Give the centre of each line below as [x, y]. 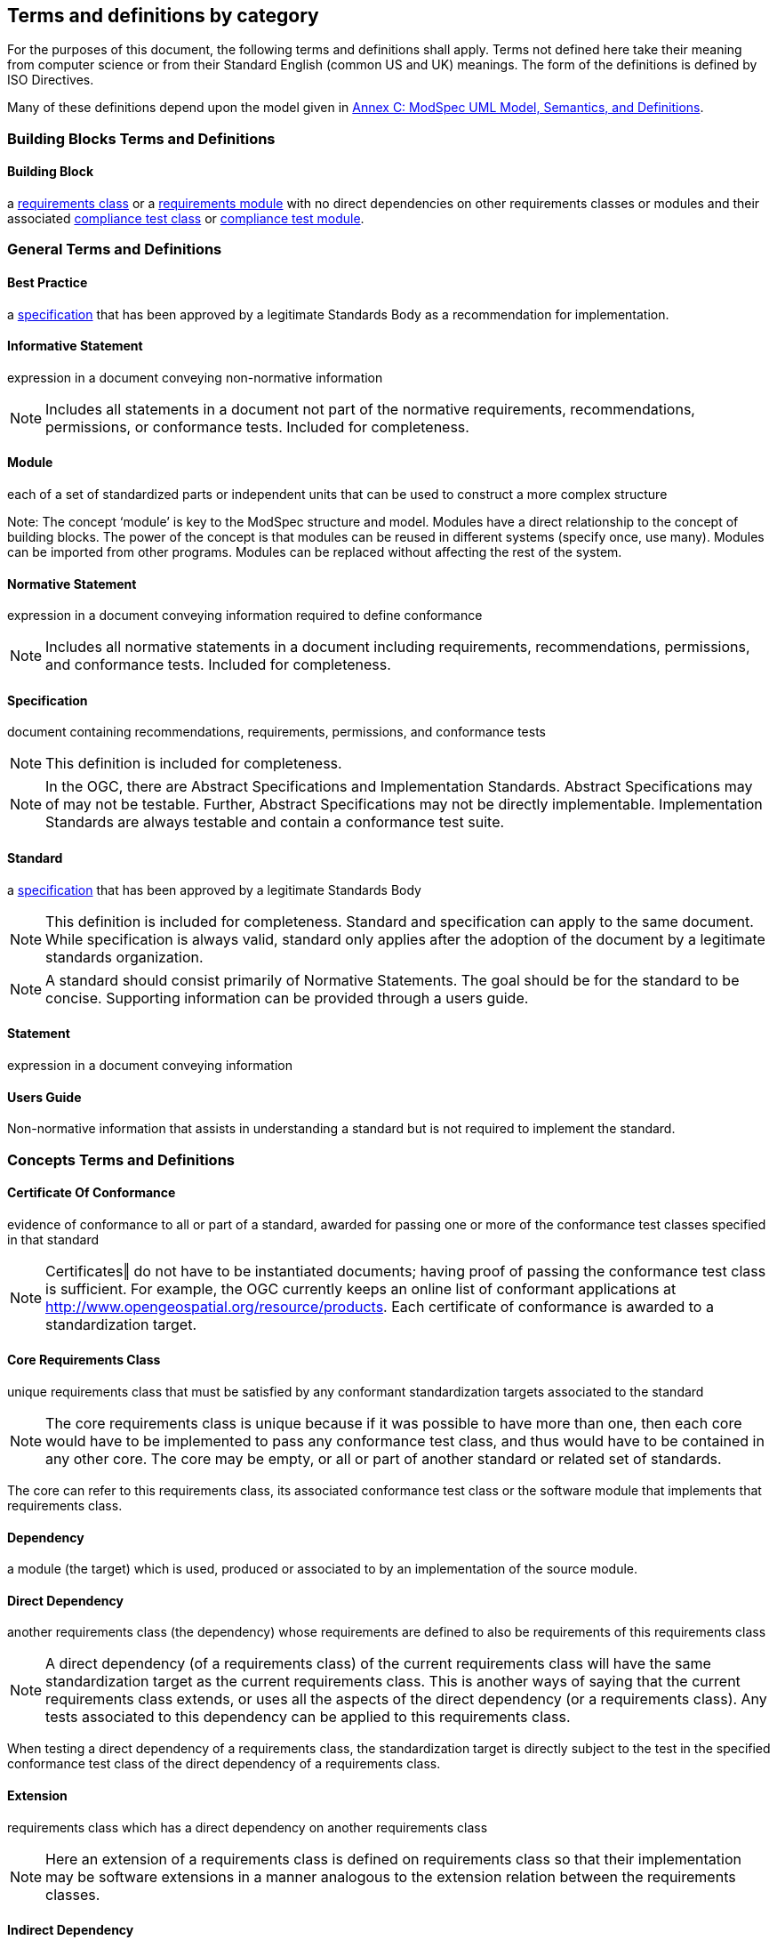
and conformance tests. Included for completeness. [218, 665]
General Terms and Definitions [115, 250]
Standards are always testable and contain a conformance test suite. [275, 822]
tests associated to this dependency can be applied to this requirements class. [308, 1717]
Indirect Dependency [71, 1930]
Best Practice [48, 282]
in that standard [53, 1239]
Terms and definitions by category [163, 16]
